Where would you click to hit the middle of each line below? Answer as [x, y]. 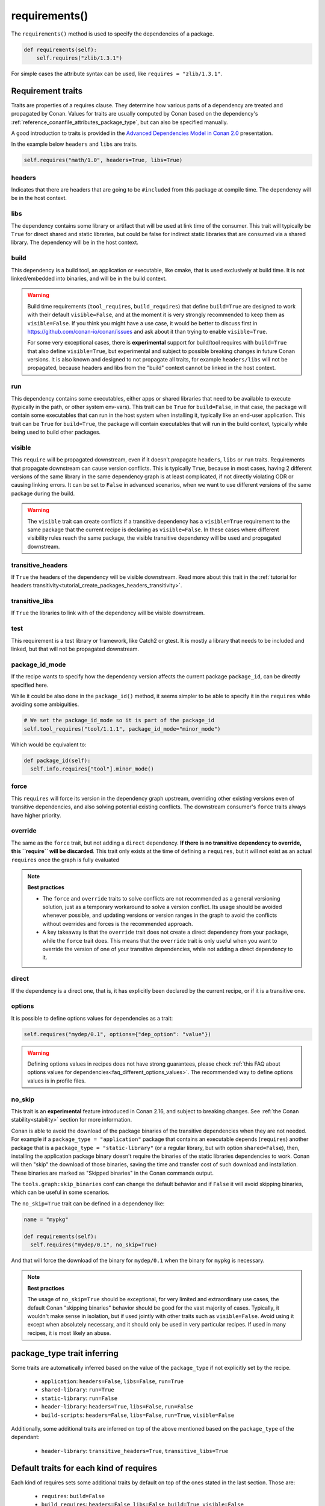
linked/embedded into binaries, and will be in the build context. [89, 278]
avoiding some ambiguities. [45, 704]
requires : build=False [73, 1496]
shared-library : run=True [78, 1390]
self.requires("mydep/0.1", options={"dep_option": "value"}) [117, 1034]
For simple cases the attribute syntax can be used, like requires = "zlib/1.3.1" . [117, 73]
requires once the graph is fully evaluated [65, 860]
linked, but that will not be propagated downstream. [75, 649]
